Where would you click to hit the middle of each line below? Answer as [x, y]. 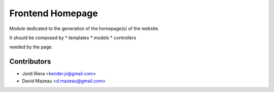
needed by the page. [31, 47]
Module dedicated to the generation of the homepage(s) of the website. [84, 28]
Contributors [30, 62]
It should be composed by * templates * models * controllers [73, 38]
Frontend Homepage [54, 13]
